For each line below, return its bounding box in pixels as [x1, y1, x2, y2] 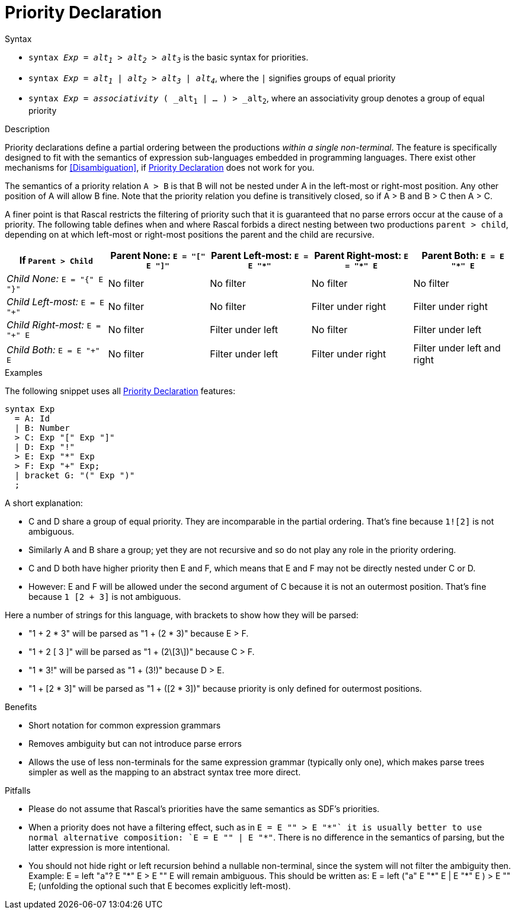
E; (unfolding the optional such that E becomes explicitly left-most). [28, 881, 291, 891]
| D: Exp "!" [14, 442, 75, 452]
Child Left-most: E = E [7, 296, 104, 308]
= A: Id [14, 414, 50, 424]
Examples [5, 367, 43, 378]
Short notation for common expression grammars [28, 720, 221, 731]
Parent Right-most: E [314, 250, 409, 262]
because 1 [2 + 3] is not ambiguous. [28, 592, 181, 602]
